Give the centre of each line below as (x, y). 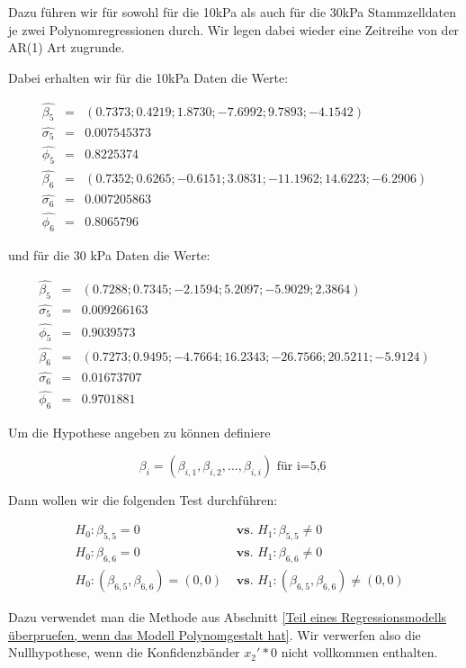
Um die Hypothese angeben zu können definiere (139, 433)
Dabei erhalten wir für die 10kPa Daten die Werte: (148, 77)
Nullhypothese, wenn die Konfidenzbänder (124, 652)
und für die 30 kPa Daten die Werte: (109, 254)
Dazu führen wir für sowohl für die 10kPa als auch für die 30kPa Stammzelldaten (232, 12)
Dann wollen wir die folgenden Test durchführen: (143, 499)
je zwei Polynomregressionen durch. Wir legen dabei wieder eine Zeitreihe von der (234, 29)
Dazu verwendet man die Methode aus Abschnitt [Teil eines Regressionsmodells (228, 617)
